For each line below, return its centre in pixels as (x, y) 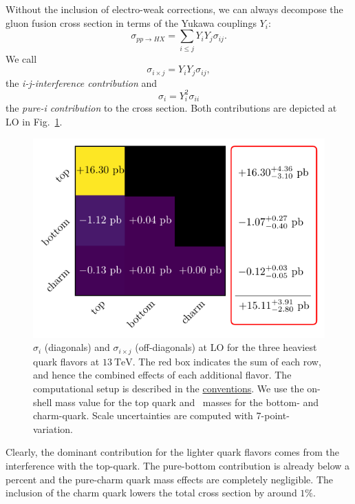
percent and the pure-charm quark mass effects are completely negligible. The (169, 479)
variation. (53, 429)
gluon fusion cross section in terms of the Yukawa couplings (131, 22)
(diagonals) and (77, 347)
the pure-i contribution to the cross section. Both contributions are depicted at (171, 108)
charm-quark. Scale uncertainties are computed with (143, 415)
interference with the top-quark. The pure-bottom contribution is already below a (178, 465)
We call (21, 58)
